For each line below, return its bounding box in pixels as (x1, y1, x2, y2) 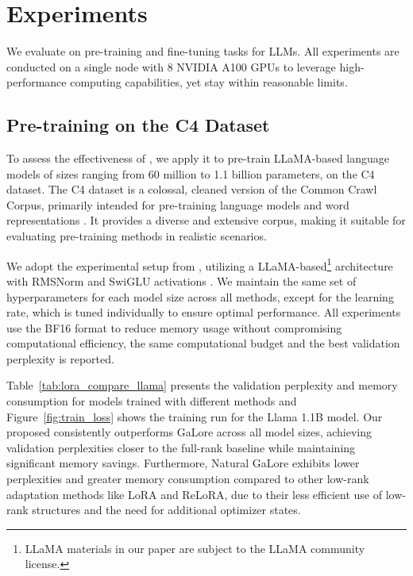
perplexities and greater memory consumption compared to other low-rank (6, 470, 369, 487)
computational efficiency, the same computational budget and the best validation (6, 335, 400, 351)
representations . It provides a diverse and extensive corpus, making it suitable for (6, 212, 406, 228)
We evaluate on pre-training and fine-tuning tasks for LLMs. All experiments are (6, 43, 399, 60)
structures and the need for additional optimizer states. (32, 501, 301, 518)
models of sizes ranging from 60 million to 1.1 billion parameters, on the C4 (6, 165, 375, 182)
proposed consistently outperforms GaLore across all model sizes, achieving (6, 424, 372, 440)
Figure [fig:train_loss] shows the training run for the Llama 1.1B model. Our (6, 408, 383, 424)
